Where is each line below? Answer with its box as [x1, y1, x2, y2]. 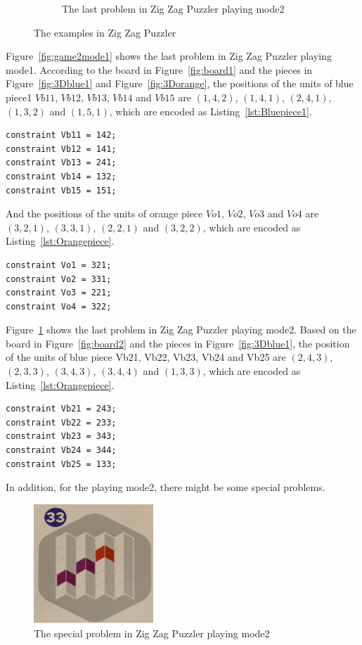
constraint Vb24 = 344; [6, 445, 117, 456]
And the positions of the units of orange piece [6, 206, 203, 221]
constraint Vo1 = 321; [6, 260, 112, 270]
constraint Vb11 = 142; [6, 130, 117, 141]
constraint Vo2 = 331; [6, 274, 112, 284]
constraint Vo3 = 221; [6, 288, 112, 298]
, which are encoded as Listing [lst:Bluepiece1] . [109, 103, 312, 118]
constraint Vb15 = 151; [6, 185, 117, 196]
